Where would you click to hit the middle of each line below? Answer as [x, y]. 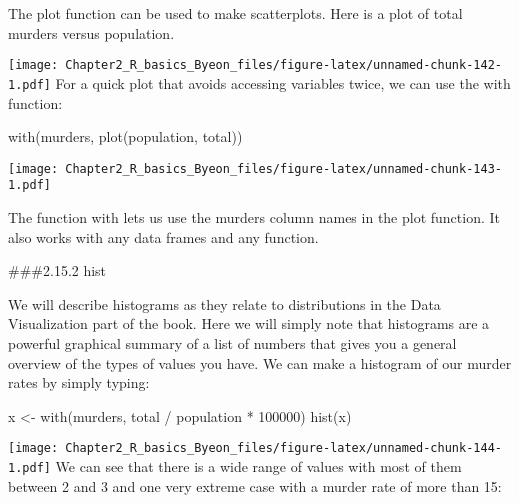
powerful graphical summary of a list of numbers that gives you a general [232, 342]
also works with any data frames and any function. [163, 236]
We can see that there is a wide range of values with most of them [258, 466]
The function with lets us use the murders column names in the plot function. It [254, 217]
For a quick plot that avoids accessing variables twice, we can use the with [283, 82]
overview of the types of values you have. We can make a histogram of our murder [260, 362]
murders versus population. [91, 32]
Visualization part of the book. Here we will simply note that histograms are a [249, 323]
